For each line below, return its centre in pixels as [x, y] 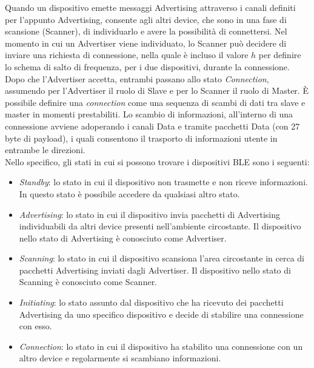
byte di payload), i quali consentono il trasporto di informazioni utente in [141, 138]
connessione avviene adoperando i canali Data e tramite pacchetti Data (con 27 [152, 126]
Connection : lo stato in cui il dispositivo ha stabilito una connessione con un [161, 346]
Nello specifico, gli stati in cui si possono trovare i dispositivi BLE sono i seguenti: [157, 161]
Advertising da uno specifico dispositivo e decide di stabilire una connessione [161, 314]
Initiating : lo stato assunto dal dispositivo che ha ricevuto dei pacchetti [151, 302]
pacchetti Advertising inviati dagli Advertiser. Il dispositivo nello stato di [155, 270]
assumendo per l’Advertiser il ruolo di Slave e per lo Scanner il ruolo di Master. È [157, 90]
